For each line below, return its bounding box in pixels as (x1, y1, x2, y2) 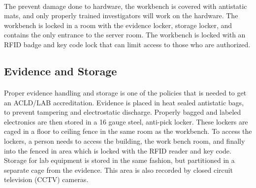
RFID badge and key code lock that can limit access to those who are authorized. (4, 39, 251, 49)
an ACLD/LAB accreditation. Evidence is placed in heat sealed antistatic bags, (4, 97, 244, 107)
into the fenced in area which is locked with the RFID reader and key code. (4, 145, 231, 156)
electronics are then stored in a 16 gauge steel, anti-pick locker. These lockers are (4, 116, 248, 126)
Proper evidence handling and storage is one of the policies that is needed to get (4, 87, 247, 97)
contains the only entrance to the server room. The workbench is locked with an (4, 30, 246, 40)
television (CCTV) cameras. (4, 174, 89, 185)
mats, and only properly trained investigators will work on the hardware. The (4, 10, 238, 21)
